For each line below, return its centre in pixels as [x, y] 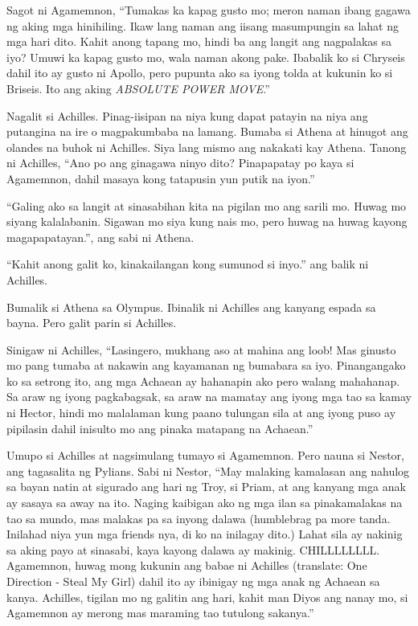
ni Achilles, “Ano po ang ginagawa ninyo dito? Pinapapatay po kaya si [180, 163]
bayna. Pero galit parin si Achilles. [92, 323]
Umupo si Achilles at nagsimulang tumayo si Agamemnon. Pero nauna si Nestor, [205, 455]
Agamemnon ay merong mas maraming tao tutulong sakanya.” [160, 613]
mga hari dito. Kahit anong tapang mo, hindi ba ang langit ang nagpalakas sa [199, 41]
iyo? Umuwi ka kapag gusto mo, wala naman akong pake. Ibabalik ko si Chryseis [206, 57]
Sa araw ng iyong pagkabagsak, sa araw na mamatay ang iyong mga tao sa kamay [209, 397]
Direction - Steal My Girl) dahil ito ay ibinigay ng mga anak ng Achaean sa [193, 581]
